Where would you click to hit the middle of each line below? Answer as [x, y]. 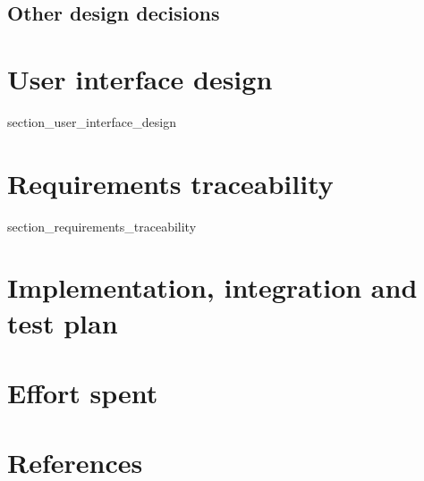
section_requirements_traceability [102, 226]
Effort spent [83, 392]
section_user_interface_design [92, 121]
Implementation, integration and [212, 287]
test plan [63, 322]
